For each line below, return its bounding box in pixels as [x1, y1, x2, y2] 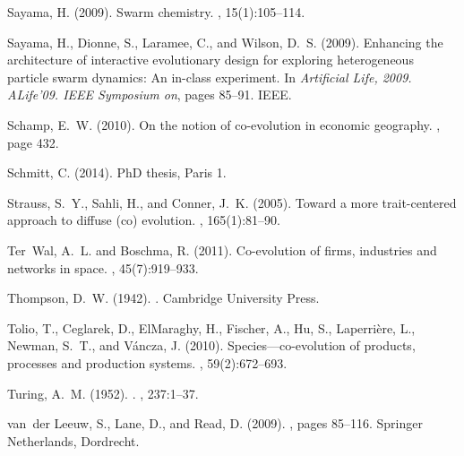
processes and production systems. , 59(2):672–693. [7, 353, 288, 372]
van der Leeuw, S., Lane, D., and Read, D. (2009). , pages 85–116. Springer [7, 414, 423, 433]
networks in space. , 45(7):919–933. [7, 258, 199, 277]
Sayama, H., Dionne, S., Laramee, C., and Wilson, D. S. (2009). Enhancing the [7, 32, 443, 51]
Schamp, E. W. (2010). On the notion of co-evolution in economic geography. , [7, 115, 441, 133]
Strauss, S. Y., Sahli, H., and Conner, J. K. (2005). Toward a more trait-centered [7, 193, 457, 211]
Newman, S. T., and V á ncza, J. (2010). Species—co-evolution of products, [7, 336, 416, 355]
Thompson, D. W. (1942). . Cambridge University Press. [7, 288, 320, 307]
